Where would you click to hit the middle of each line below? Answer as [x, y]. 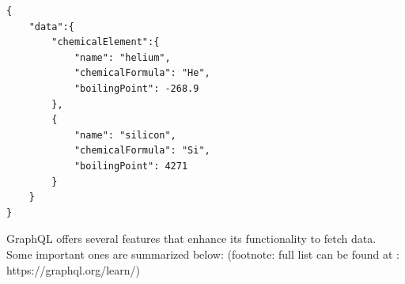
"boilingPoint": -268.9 [136, 88]
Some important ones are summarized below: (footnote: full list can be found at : [203, 254]
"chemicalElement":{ [106, 42]
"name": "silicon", [125, 135]
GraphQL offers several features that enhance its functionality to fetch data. [191, 239]
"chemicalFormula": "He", [142, 73]
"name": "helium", [122, 57]
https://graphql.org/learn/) [74, 269]
